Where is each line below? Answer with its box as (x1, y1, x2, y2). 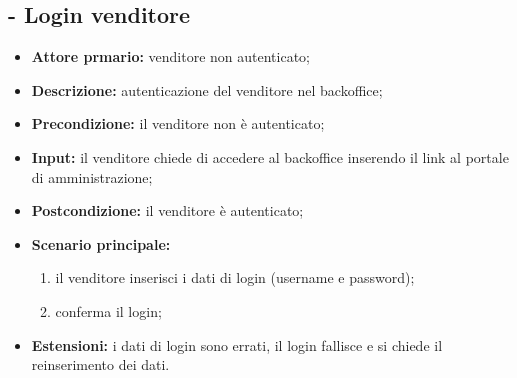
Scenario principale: (31, 233, 171, 254)
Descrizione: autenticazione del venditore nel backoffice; (31, 79, 383, 100)
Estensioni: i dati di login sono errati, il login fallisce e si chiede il (31, 334, 443, 355)
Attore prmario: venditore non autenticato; (31, 46, 311, 67)
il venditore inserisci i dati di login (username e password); (55, 267, 415, 288)
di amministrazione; (31, 166, 153, 187)
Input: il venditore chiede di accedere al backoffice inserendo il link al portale (31, 146, 509, 167)
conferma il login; (55, 300, 162, 321)
